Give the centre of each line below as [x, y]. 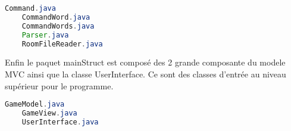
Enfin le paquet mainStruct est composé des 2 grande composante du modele [145, 62]
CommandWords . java [58, 26]
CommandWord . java [56, 17]
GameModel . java [35, 105]
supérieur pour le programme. [59, 85]
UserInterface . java [60, 122]
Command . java [30, 8]
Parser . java [45, 35]
